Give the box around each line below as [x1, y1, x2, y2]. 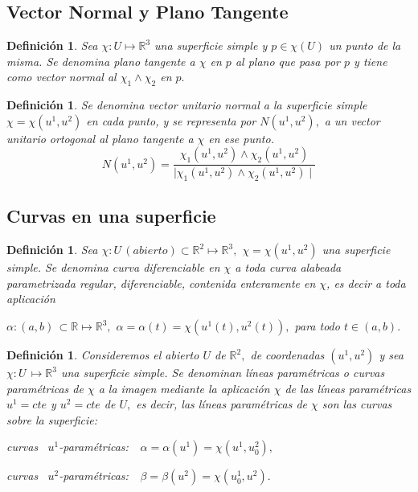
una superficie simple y [154, 37, 268, 54]
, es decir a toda [326, 274, 406, 291]
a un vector [324, 112, 380, 129]
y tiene [354, 52, 387, 69]
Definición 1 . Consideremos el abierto [6, 346, 199, 363]
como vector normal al [6, 68, 117, 85]
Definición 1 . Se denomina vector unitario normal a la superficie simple [6, 96, 367, 113]
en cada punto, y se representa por [86, 112, 256, 129]
